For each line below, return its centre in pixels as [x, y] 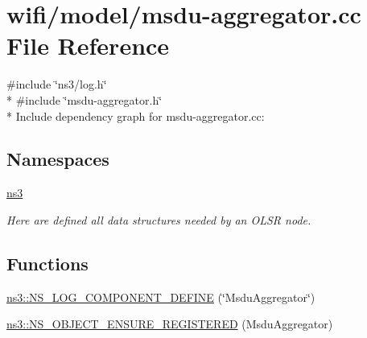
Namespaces [58, 159]
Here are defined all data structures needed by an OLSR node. [159, 219]
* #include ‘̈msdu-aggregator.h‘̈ [85, 99]
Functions [47, 263]
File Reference [88, 45]
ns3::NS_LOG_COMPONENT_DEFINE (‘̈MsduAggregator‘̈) [161, 297]
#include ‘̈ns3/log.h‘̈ [57, 84]
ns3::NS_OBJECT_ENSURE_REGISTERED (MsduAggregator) [170, 324]
